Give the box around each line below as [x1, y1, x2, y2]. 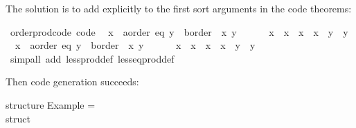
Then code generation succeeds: [6, 74, 139, 89]
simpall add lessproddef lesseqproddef [10, 51, 175, 65]
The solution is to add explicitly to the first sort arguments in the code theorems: [6, 1, 352, 15]
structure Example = [6, 97, 96, 111]
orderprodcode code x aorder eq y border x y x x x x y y [10, 24, 348, 39]
